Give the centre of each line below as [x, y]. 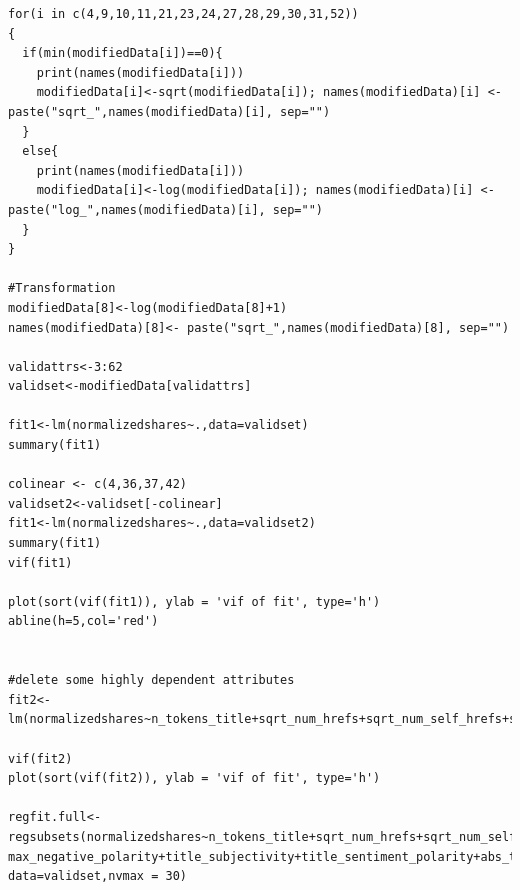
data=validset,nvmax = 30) [97, 876]
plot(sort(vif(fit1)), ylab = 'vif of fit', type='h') [194, 601]
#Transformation [62, 288]
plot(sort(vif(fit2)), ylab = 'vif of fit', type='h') [194, 778]
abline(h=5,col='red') [83, 621]
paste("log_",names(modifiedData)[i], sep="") [165, 209]
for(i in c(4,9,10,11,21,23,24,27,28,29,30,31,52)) [183, 14]
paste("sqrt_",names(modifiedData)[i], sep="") [169, 111]
